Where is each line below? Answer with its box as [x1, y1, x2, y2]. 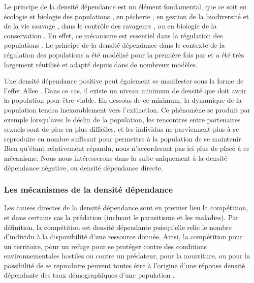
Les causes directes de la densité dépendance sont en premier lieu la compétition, [4, 202, 248, 213]
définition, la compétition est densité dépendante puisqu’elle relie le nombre [4, 222, 232, 232]
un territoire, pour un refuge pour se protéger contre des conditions [4, 241, 207, 251]
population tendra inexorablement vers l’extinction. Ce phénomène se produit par [4, 104, 251, 114]
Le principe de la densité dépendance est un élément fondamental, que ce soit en [4, 1, 247, 11]
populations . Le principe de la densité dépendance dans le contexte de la [4, 40, 225, 50]
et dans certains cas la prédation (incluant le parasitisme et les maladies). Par [4, 212, 239, 222]
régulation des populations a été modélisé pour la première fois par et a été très [4, 49, 244, 59]
